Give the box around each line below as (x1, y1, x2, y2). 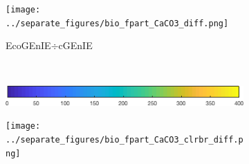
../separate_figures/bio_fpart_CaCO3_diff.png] (6, 18, 229, 28)
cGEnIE (58, 38, 93, 53)
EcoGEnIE (6, 38, 51, 53)
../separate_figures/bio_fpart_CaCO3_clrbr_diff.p (6, 135, 243, 145)
